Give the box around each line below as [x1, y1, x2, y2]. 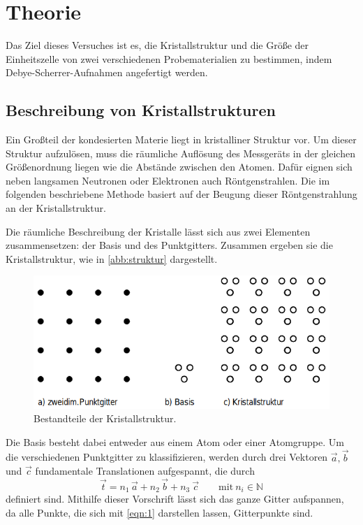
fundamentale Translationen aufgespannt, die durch [35, 463, 255, 478]
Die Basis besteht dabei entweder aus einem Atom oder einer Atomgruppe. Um [6, 434, 344, 449]
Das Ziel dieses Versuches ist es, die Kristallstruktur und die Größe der [6, 38, 309, 52]
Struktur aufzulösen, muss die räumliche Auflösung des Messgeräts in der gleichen [6, 145, 355, 160]
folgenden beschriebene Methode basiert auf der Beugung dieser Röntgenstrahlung [6, 187, 357, 201]
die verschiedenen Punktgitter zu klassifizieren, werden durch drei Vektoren [6, 450, 328, 464]
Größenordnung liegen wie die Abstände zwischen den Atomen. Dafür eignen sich [6, 159, 353, 174]
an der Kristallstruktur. [6, 201, 106, 215]
